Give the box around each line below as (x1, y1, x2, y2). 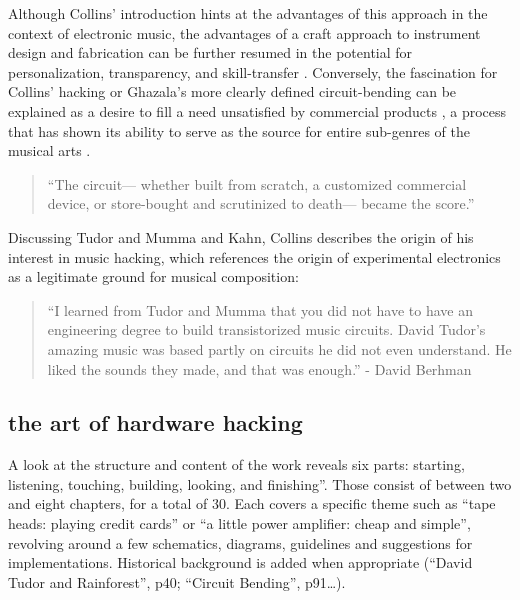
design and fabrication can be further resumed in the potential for (8, 42, 413, 63)
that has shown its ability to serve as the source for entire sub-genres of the (8, 120, 470, 141)
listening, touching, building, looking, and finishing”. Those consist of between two (8, 473, 512, 494)
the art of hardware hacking (8, 407, 303, 438)
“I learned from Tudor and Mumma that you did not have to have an (47, 299, 473, 320)
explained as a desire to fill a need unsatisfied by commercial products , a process (8, 100, 507, 121)
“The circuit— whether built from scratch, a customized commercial (47, 173, 467, 194)
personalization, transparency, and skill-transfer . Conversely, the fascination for (8, 61, 498, 82)
